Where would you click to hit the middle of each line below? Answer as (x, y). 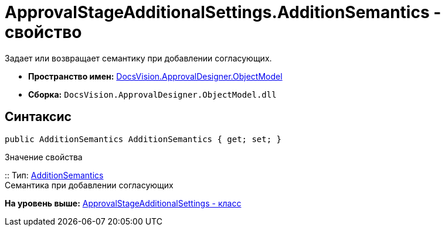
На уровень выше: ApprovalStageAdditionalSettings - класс (123, 203)
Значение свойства (44, 157)
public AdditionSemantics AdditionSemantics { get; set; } (143, 139)
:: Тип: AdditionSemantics (54, 175)
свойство (43, 32)
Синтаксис (38, 117)
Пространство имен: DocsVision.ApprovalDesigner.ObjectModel (155, 76)
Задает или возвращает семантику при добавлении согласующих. (138, 58)
